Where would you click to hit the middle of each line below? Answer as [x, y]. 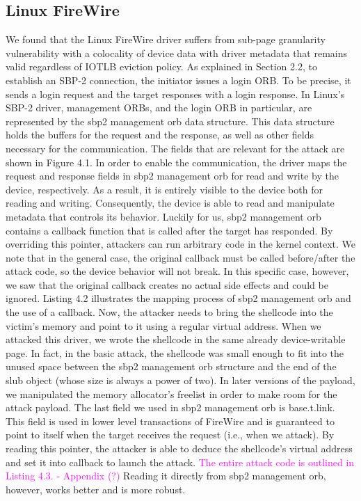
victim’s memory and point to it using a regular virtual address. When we [163, 325]
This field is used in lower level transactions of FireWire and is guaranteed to [170, 421]
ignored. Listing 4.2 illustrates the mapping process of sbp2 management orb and [178, 298]
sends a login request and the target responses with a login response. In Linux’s [175, 94]
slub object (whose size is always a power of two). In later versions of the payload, [180, 380]
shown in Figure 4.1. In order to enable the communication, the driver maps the [176, 162]
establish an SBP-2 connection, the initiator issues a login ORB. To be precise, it [178, 80]
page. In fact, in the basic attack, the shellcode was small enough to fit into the [175, 352]
